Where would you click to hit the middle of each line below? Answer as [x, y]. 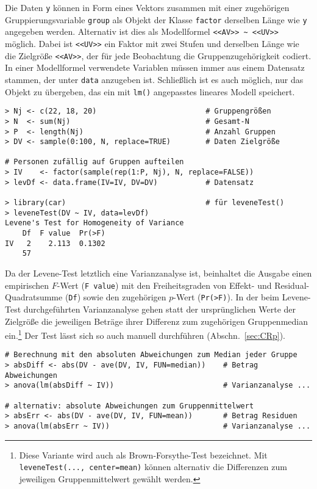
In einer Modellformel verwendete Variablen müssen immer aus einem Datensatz [155, 67]
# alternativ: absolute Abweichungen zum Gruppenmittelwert [130, 406]
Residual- [292, 285]
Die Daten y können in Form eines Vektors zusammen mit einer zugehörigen [147, 7]
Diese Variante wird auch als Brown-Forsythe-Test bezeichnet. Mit [143, 455]
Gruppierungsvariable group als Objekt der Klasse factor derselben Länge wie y [156, 19]
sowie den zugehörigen [125, 297]
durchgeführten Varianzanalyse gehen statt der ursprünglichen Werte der [160, 309]
